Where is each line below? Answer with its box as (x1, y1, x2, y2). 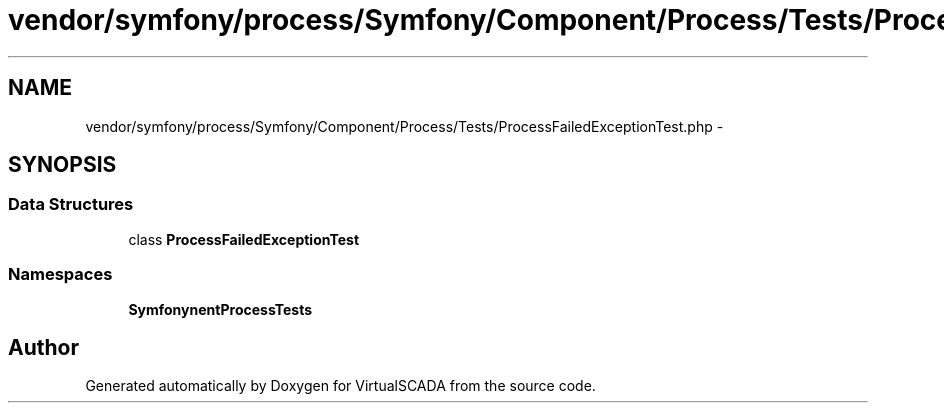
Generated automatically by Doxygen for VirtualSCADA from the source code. (85, 377, 596, 395)
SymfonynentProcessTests (128, 300, 312, 318)
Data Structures (8, 194, 134, 215)
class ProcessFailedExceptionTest (128, 230, 360, 248)
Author (8, 334, 79, 360)
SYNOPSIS (8, 152, 117, 178)
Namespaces (8, 264, 113, 285)
